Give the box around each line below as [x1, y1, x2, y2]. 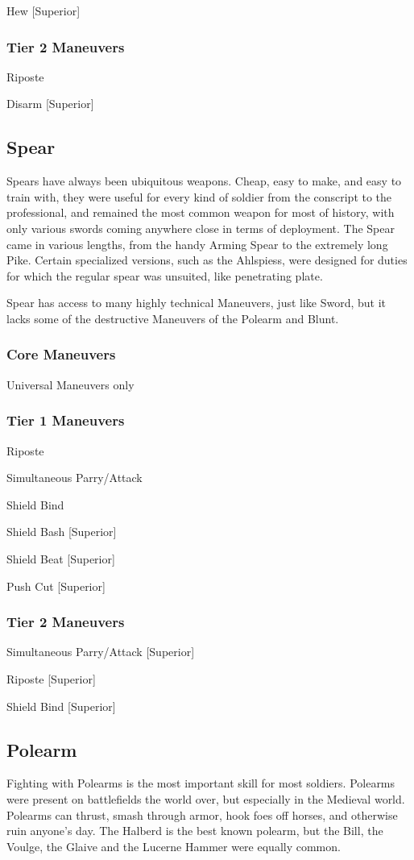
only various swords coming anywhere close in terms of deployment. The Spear [6, 219, 395, 236]
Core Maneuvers [6, 344, 116, 364]
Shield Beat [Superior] [6, 550, 115, 567]
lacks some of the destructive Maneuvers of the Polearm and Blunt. [6, 310, 339, 326]
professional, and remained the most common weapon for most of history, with [6, 204, 395, 221]
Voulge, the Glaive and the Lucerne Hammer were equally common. [6, 837, 341, 854]
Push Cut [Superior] [6, 577, 106, 594]
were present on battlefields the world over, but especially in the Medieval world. [6, 790, 405, 807]
